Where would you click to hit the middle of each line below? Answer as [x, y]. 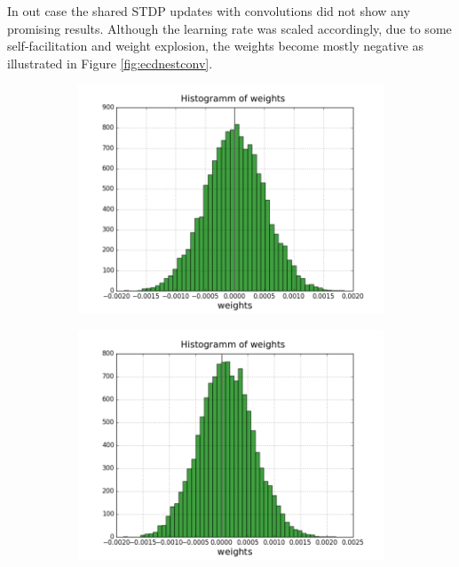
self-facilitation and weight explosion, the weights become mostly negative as [215, 46]
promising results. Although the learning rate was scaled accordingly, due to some [229, 28]
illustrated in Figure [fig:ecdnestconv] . [110, 63]
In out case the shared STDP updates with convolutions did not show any [209, 11]
